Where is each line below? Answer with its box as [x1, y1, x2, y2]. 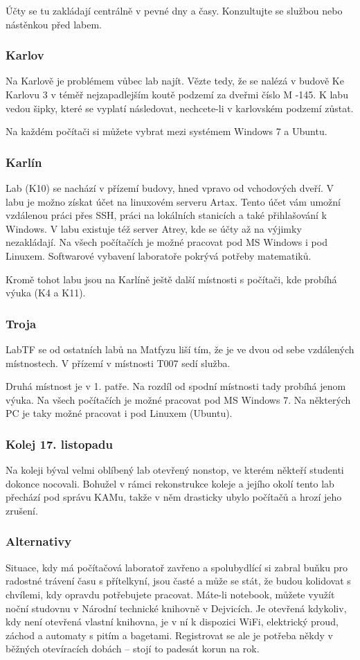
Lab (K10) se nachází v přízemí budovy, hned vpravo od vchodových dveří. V [6, 181, 334, 195]
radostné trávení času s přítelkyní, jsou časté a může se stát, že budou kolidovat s [6, 573, 351, 588]
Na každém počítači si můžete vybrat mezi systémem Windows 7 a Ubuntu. [6, 124, 327, 139]
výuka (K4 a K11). [6, 285, 86, 300]
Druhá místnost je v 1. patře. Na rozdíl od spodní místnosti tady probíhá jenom [6, 379, 346, 393]
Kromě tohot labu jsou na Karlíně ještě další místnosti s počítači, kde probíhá [6, 271, 337, 286]
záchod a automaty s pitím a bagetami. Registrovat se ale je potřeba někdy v [6, 627, 333, 642]
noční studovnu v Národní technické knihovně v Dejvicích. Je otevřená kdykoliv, [6, 600, 347, 615]
